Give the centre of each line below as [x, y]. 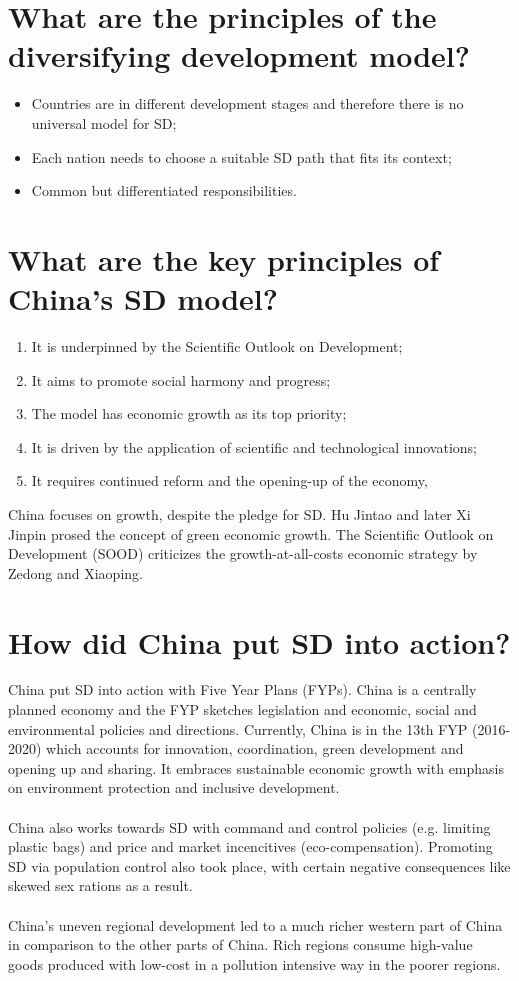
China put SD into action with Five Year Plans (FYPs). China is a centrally [242, 689]
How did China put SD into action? [259, 641]
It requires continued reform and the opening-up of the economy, [229, 480]
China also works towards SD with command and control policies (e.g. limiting [249, 826]
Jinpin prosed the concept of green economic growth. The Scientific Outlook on [251, 533]
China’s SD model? [143, 298]
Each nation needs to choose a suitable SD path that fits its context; [241, 156]
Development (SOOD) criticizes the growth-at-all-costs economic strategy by [243, 553]
